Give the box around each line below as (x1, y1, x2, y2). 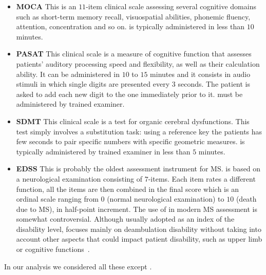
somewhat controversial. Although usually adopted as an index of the (16, 213, 235, 224)
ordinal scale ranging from (16, 193, 99, 204)
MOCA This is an (16, 1, 77, 11)
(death (236, 193, 257, 204)
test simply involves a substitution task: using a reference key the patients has (16, 126, 262, 136)
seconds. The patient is (178, 78, 251, 89)
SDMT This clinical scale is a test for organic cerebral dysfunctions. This (16, 115, 250, 126)
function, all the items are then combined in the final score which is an (16, 183, 239, 194)
